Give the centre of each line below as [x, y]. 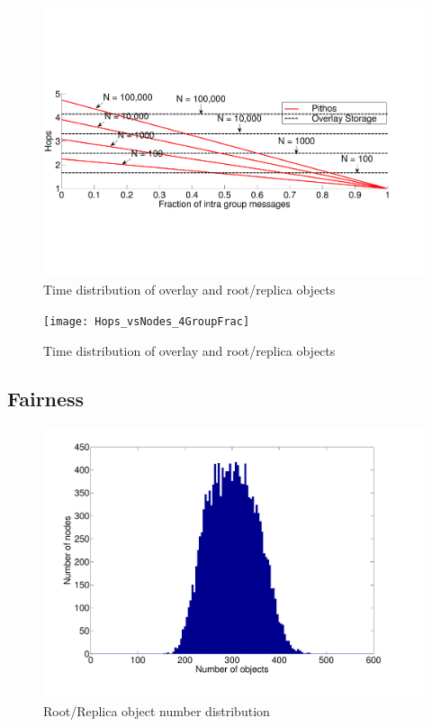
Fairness [46, 399]
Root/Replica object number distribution [157, 710]
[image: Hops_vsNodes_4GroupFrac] [147, 321]
